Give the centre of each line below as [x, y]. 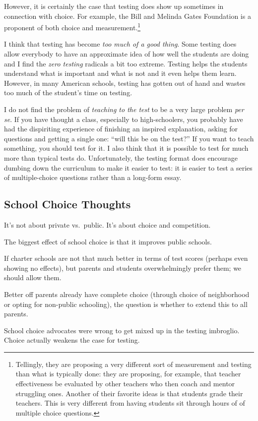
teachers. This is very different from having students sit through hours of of [130, 403]
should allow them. [33, 277]
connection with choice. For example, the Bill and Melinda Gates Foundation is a [128, 16]
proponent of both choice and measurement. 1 [72, 27]
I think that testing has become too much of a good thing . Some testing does [120, 44]
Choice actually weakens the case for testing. [72, 340]
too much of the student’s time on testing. [68, 92]
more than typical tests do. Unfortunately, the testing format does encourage [121, 157]
